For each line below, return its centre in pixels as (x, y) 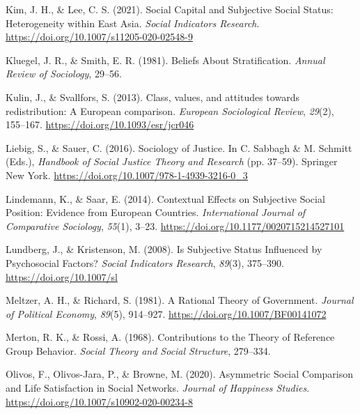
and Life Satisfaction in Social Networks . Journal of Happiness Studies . (158, 388)
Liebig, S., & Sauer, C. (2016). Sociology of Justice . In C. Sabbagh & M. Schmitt (179, 147)
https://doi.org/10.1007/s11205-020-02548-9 (99, 37)
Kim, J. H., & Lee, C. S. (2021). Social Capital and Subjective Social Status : (170, 9)
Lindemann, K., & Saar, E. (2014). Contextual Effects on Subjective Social (165, 198)
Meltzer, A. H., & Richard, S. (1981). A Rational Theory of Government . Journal (180, 300)
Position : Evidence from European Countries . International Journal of (156, 212)
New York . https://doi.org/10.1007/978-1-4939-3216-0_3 (127, 175)
